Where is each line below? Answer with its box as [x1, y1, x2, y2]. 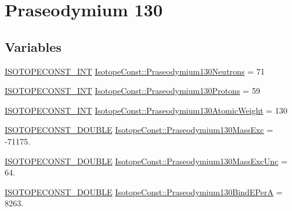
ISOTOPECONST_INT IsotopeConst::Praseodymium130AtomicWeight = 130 [5, 104, 288, 116]
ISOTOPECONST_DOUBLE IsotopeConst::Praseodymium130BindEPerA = [5, 185, 283, 198]
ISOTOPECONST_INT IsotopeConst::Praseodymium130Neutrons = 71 [5, 65, 265, 77]
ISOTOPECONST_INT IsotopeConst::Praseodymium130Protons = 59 [5, 85, 260, 97]
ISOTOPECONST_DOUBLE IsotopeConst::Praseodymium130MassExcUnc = [5, 154, 288, 167]
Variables [5, 37, 62, 55]
